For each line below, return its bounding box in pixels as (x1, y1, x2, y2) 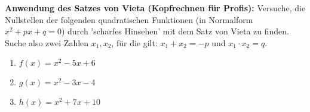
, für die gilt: (111, 36, 158, 49)
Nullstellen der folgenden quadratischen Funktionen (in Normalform (5, 13, 253, 25)
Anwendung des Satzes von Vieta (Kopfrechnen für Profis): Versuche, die (5, 2, 306, 14)
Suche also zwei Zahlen (5, 36, 89, 49)
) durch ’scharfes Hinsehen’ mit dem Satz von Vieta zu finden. (61, 25, 289, 37)
